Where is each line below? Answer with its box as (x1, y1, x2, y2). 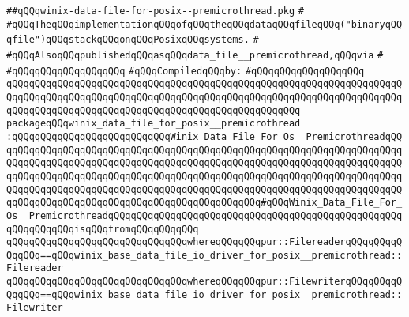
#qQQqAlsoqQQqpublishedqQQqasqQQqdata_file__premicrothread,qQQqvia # (6, 49, 384, 61)
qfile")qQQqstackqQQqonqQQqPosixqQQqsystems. (6, 34, 250, 46)
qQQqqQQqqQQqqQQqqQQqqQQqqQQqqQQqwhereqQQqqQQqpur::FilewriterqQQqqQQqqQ (6, 276, 403, 288)
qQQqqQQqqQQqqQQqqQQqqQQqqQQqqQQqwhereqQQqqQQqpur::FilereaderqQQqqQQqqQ (6, 236, 403, 248)
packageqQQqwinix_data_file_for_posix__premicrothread (6, 118, 301, 130)
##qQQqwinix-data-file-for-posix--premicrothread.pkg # (6, 6, 304, 17)
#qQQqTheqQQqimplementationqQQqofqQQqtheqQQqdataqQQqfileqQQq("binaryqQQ (6, 18, 403, 30)
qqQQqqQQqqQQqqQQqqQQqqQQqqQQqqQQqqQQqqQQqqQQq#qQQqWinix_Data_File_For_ (6, 197, 403, 209)
